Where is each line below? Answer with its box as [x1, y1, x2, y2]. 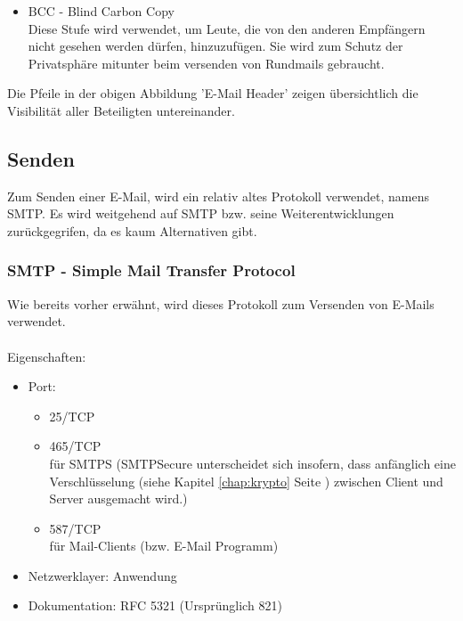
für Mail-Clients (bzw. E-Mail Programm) [49, 536, 279, 555]
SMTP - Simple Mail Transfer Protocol [7, 259, 296, 282]
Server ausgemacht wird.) [49, 489, 188, 508]
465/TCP [49, 437, 102, 455]
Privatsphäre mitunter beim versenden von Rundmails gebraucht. [28, 53, 385, 72]
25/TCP [49, 406, 95, 425]
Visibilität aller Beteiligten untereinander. [7, 101, 235, 119]
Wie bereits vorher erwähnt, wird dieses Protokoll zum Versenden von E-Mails [7, 294, 435, 313]
